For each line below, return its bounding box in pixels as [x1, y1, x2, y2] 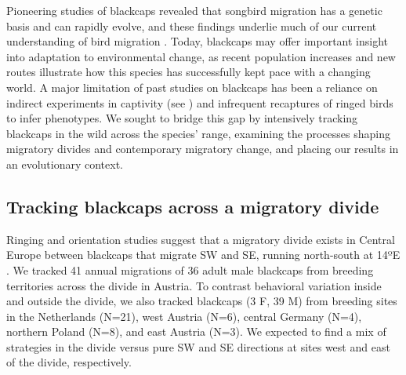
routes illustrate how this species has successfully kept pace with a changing [6, 64, 371, 80]
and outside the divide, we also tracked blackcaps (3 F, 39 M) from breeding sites [6, 293, 397, 309]
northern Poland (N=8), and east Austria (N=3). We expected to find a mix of [6, 323, 386, 340]
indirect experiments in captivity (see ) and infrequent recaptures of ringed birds [6, 94, 393, 111]
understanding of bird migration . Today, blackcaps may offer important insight [6, 33, 388, 49]
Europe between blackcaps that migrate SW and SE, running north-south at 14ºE [6, 246, 401, 263]
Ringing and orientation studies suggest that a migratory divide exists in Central [6, 231, 395, 247]
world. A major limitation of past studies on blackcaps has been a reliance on [6, 78, 378, 95]
